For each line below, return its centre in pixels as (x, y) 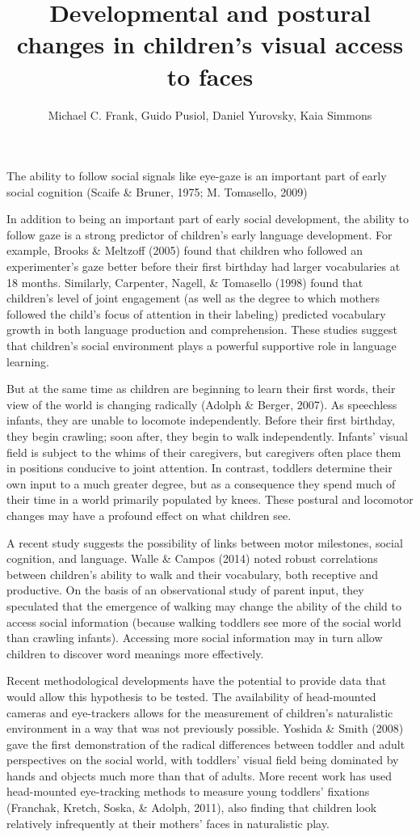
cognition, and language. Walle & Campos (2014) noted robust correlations (192, 558)
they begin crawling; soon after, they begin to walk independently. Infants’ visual (207, 436)
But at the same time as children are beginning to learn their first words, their (201, 389)
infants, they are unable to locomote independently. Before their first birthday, (201, 420)
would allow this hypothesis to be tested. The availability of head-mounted (191, 696)
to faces (210, 76)
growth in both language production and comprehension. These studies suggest (202, 330)
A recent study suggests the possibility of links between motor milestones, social (205, 542)
